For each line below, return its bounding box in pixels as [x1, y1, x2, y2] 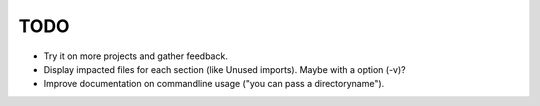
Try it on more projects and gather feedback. [43, 50, 229, 62]
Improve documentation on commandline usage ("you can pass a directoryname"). [43, 78, 385, 90]
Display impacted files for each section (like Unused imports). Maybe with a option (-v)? [43, 63, 406, 75]
